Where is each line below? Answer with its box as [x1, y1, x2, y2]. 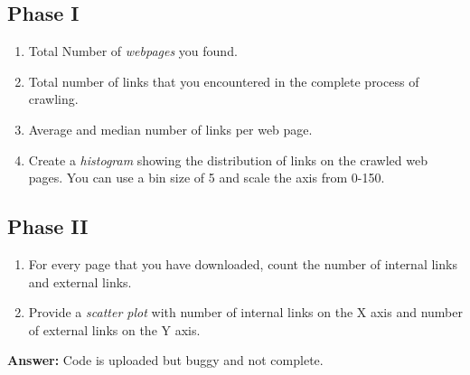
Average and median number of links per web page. [28, 119, 313, 138]
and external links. [28, 272, 132, 291]
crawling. [28, 89, 79, 108]
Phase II [7, 212, 89, 240]
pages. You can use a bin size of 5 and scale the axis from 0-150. [28, 168, 385, 187]
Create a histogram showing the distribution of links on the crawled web [28, 150, 428, 169]
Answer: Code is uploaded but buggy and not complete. [7, 351, 324, 370]
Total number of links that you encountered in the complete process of [28, 71, 419, 90]
